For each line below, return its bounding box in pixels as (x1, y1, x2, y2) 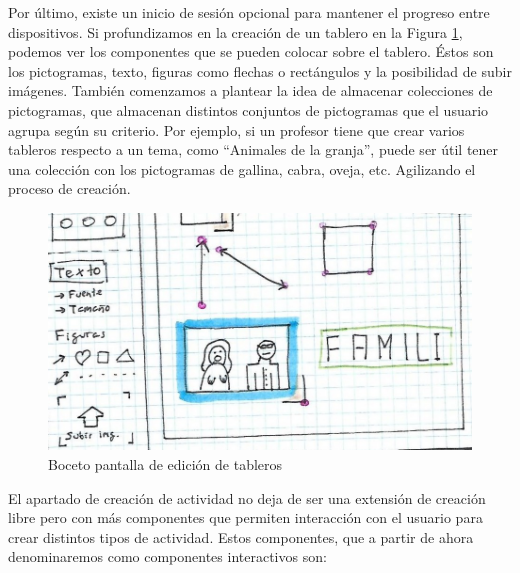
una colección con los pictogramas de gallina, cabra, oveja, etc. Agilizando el (8, 158, 476, 179)
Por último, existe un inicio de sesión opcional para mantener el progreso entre (8, 2, 490, 22)
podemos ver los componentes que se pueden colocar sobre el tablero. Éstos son (8, 41, 494, 62)
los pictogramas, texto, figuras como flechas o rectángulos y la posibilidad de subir (8, 60, 512, 81)
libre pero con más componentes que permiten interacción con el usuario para (8, 507, 483, 528)
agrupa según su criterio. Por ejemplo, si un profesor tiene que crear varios (8, 119, 465, 140)
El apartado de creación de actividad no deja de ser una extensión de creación (8, 487, 486, 508)
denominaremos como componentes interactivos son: (8, 546, 327, 567)
